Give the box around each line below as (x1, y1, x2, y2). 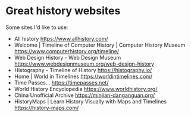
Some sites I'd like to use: (5, 24, 68, 31)
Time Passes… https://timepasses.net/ (14, 79, 109, 86)
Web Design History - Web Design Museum (14, 54, 121, 61)
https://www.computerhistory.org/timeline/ (14, 47, 120, 54)
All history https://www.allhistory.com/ (14, 35, 108, 42)
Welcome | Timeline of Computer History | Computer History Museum (14, 41, 186, 48)
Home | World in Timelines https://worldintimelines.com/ (14, 73, 153, 80)
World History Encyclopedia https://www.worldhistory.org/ (14, 85, 158, 92)
